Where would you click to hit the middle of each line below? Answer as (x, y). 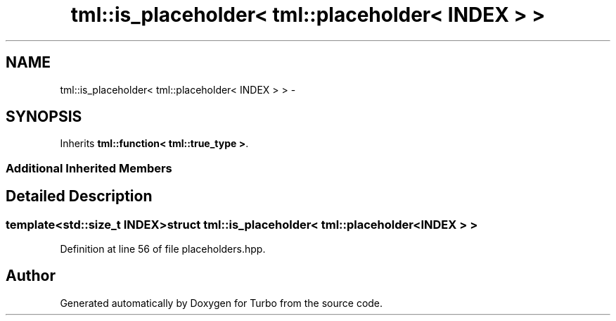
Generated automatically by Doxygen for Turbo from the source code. (222, 303)
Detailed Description (79, 196)
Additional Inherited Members (89, 168)
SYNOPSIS (44, 117)
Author (31, 276)
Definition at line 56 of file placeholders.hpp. (163, 249)
